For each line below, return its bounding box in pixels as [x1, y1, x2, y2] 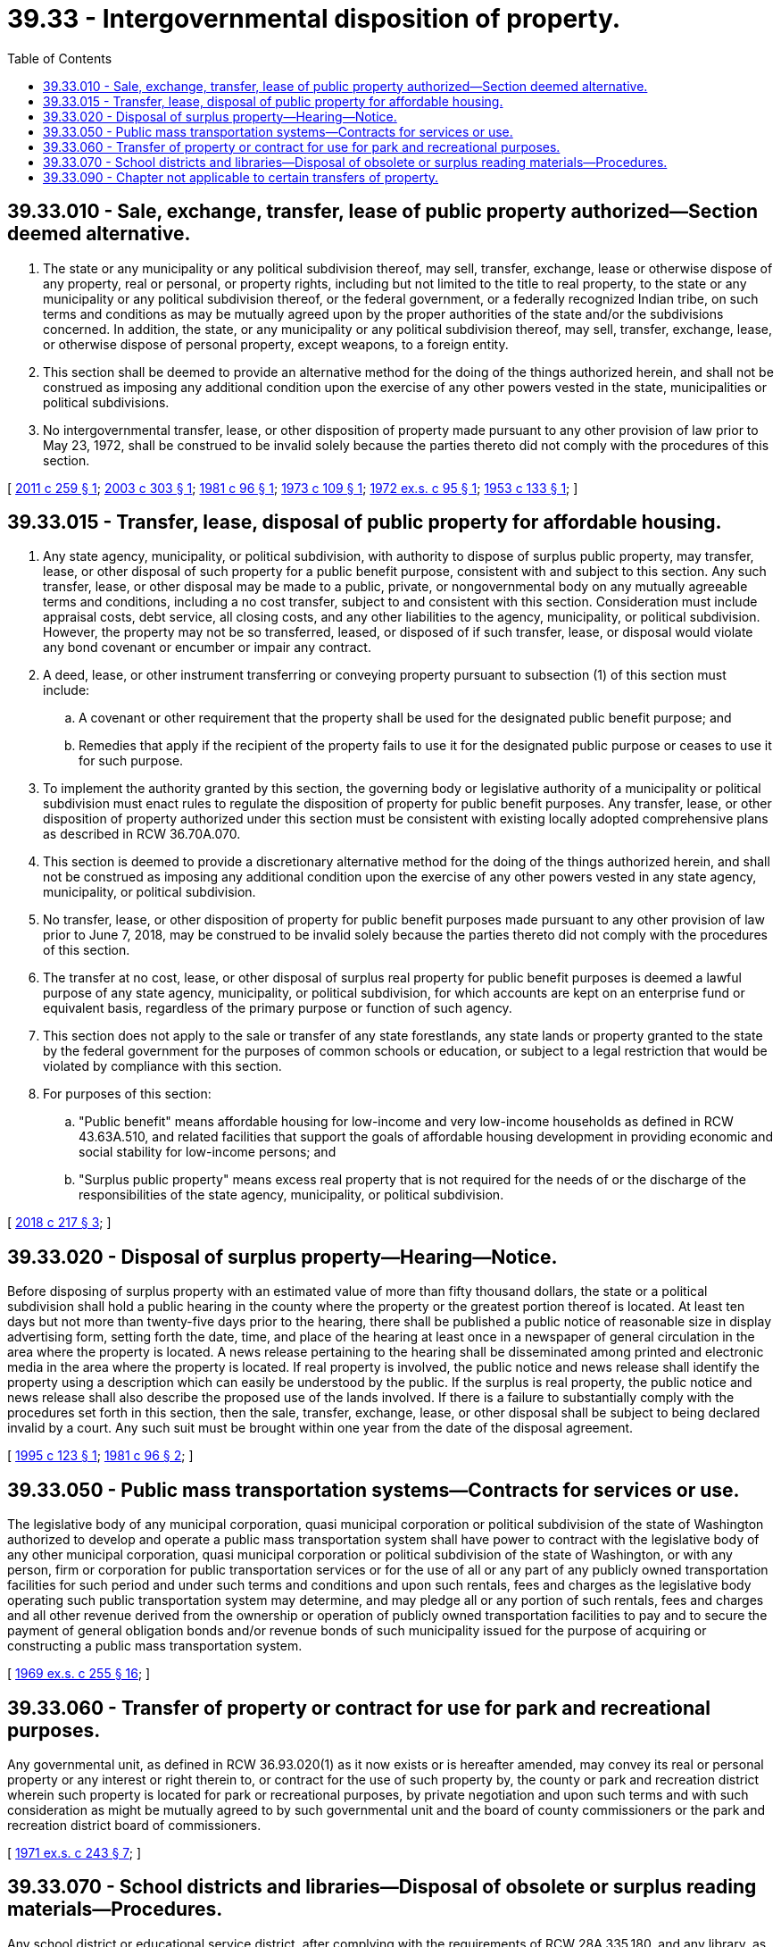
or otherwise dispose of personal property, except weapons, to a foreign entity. [43, 336, 509, 352]
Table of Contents [7, 50, 112, 66]
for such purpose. [79, 753, 184, 769]
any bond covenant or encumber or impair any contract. [43, 639, 371, 656]
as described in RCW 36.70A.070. [43, 826, 241, 842]
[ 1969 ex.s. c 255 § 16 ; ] [7, 1666, 151, 1682]
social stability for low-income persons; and [79, 1144, 336, 1160]
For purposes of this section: [43, 1086, 212, 1102]
